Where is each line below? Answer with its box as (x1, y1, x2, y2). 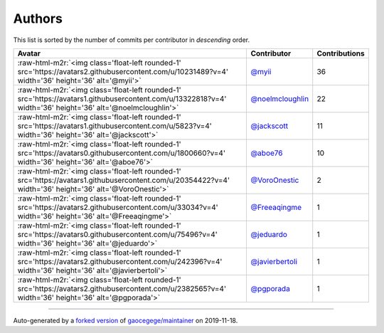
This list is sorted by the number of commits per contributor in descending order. (13, 36, 250, 44)
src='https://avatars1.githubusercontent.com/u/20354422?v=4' (17, 175, 230, 185)
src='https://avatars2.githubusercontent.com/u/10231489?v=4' (17, 66, 229, 76)
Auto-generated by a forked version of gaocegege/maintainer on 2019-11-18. (13, 316, 238, 324)
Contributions (316, 48, 366, 58)
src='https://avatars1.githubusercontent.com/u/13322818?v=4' (17, 93, 227, 103)
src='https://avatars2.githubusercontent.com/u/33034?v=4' (17, 202, 218, 212)
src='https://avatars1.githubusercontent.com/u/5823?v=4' (17, 121, 213, 131)
